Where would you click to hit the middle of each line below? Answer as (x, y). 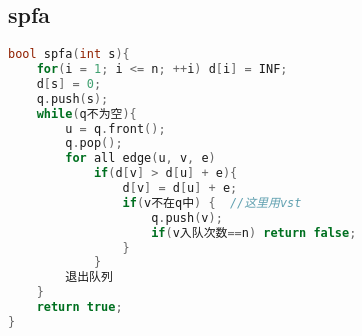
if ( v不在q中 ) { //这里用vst (212, 202)
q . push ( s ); (72, 98)
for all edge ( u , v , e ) (140, 158)
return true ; (79, 307)
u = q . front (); (115, 128)
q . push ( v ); (187, 217)
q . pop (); (94, 143)
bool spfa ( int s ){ (69, 54)
